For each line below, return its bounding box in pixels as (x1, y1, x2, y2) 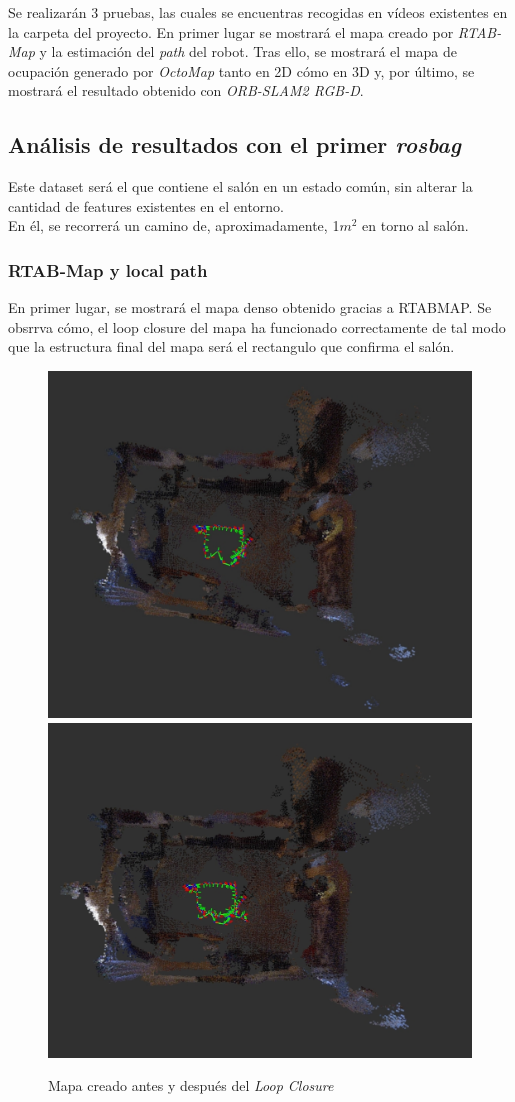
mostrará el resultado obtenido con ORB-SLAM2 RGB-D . (8, 80, 364, 101)
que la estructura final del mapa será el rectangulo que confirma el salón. (8, 336, 455, 357)
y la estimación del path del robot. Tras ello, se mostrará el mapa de (39, 41, 457, 62)
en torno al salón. (362, 215, 469, 236)
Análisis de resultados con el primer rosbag (8, 129, 461, 160)
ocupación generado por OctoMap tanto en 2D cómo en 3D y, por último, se (8, 60, 475, 81)
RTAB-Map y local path (8, 257, 208, 282)
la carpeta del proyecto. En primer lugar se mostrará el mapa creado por (8, 21, 454, 42)
